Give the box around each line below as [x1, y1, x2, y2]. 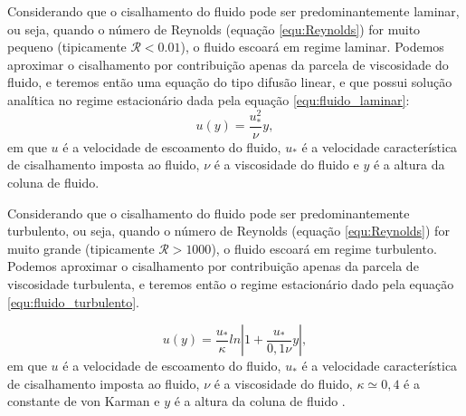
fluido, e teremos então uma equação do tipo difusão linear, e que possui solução [7, 73, 452, 92]
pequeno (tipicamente [7, 37, 127, 56]
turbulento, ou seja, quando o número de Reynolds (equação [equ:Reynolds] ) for [7, 221, 450, 240]
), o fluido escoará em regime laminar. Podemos [180, 37, 444, 56]
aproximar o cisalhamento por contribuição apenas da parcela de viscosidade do [7, 54, 449, 73]
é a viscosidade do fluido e [214, 155, 359, 174]
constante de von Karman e [7, 392, 160, 411]
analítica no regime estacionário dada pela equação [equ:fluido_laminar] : [7, 90, 410, 109]
